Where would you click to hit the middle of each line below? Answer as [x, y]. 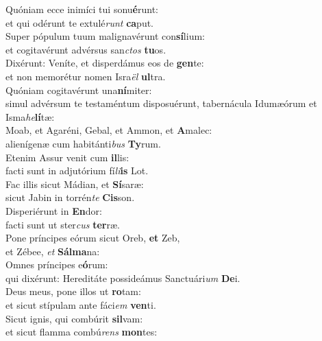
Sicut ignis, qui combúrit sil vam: [74, 318]
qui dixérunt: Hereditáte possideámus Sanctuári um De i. [123, 278]
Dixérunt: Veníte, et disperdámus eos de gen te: [105, 63]
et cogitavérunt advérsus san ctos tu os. [86, 49]
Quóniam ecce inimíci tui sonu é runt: [82, 9]
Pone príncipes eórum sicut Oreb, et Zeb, [93, 238]
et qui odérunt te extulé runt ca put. [80, 22]
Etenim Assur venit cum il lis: [67, 157]
